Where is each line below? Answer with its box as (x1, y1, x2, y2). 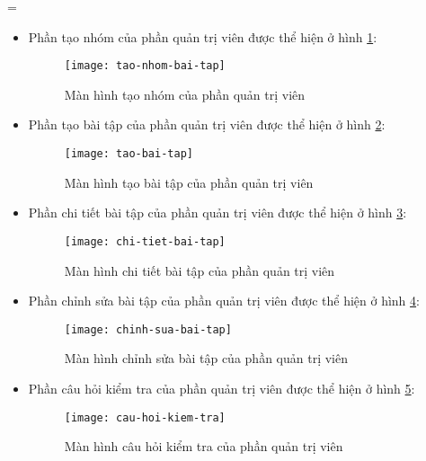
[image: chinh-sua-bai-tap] (64, 323, 232, 336)
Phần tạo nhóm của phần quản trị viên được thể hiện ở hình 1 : (28, 27, 377, 46)
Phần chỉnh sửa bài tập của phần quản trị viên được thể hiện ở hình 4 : (28, 291, 420, 310)
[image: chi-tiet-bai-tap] (64, 235, 226, 248)
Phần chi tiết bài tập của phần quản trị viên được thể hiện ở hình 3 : (28, 203, 407, 222)
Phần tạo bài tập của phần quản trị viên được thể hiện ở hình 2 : (28, 115, 386, 134)
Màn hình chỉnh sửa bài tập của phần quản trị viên (64, 349, 348, 368)
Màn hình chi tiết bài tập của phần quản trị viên (64, 261, 335, 279)
